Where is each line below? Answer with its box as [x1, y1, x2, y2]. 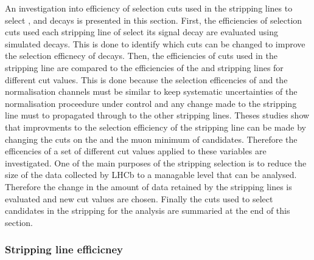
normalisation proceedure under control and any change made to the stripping [5, 97, 297, 109]
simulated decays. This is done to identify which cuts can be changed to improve [5, 37, 305, 50]
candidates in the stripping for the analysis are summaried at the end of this [5, 204, 290, 217]
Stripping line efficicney [5, 242, 124, 257]
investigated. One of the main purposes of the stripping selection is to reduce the [5, 156, 307, 169]
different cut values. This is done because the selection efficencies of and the [5, 73, 288, 86]
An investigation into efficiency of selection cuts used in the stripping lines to [5, 2, 293, 14]
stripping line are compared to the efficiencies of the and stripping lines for [5, 61, 284, 74]
